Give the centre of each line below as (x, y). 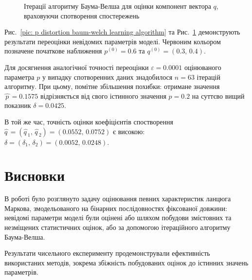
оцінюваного (203, 67)
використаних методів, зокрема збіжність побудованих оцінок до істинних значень (126, 262)
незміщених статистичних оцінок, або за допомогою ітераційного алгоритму (117, 227)
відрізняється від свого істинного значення (103, 96)
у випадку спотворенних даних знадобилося (107, 77)
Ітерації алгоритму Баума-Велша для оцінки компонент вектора (117, 6)
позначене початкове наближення (53, 51)
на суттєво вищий (218, 96)
